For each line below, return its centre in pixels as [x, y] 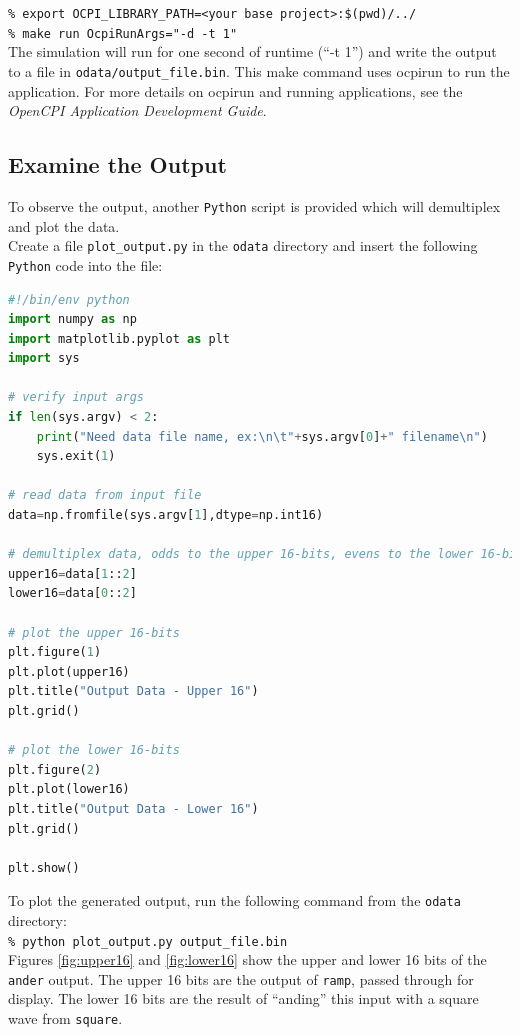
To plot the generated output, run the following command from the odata [234, 900]
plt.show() [44, 867]
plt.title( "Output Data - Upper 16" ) [133, 691]
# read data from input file [105, 495]
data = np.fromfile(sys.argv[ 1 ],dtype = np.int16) [166, 515]
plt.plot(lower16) [69, 789]
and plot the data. [64, 225]
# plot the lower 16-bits [94, 750]
